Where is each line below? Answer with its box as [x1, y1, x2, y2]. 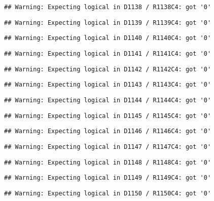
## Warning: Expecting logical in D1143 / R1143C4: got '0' [4, 81, 211, 89]
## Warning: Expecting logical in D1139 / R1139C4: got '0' [4, 19, 211, 26]
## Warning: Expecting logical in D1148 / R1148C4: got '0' [4, 158, 211, 166]
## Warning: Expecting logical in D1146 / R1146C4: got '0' [4, 128, 211, 135]
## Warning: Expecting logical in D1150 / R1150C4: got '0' [4, 189, 211, 197]
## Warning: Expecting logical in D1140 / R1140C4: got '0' [4, 34, 211, 42]
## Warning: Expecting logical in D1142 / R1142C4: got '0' [4, 65, 211, 73]
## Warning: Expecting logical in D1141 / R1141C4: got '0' [4, 50, 211, 57]
